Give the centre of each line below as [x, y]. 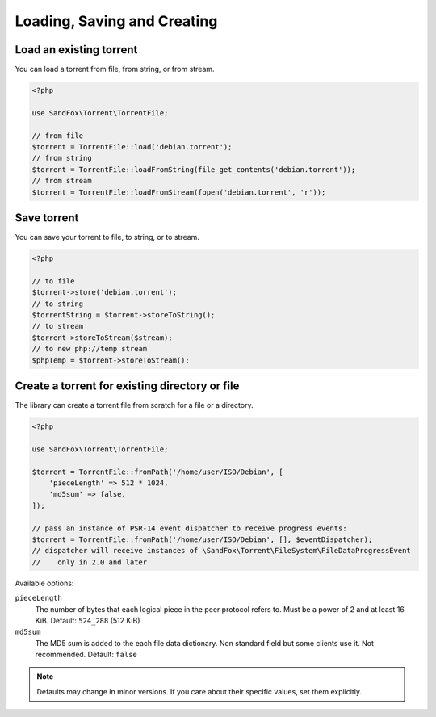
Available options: [44, 583]
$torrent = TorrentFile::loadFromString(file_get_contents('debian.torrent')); [194, 169]
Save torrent [47, 218]
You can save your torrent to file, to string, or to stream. [107, 237]
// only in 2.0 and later [90, 562]
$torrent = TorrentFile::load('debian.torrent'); [132, 147]
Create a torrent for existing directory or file [127, 386]
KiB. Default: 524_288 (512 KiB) [88, 620]
